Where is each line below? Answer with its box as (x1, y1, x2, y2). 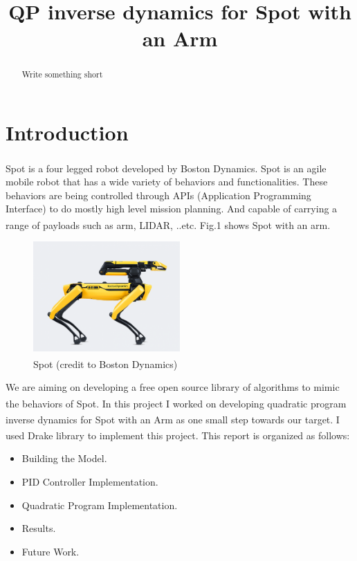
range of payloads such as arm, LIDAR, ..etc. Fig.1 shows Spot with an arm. (6, 217, 331, 232)
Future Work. (21, 544, 80, 558)
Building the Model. (21, 451, 107, 466)
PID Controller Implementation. (21, 475, 158, 489)
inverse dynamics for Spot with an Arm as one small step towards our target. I (6, 412, 340, 426)
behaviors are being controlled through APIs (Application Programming (6, 187, 311, 202)
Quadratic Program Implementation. (21, 497, 178, 512)
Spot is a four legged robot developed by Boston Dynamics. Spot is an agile (6, 160, 327, 175)
